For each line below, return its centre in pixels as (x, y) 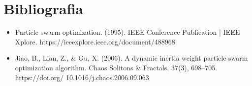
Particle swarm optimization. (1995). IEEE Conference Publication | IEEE (127, 32)
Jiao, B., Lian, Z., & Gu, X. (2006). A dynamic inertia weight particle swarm (131, 58)
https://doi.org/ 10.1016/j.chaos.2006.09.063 (82, 77)
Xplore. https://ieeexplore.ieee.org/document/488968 (95, 41)
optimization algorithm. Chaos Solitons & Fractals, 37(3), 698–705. (116, 67)
